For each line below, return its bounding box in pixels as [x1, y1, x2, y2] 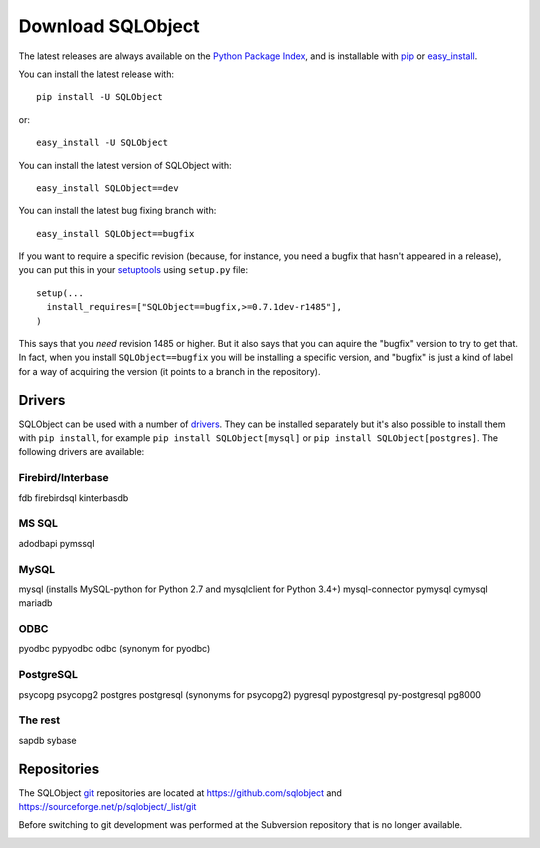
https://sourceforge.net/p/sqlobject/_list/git [18, 801, 197, 813]
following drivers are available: [18, 446, 145, 458]
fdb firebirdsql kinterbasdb [18, 491, 129, 504]
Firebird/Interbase [18, 471, 109, 485]
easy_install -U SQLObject [36, 137, 169, 149]
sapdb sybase [18, 734, 77, 746]
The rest [18, 713, 60, 727]
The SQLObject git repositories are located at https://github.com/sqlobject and [18, 786, 342, 799]
